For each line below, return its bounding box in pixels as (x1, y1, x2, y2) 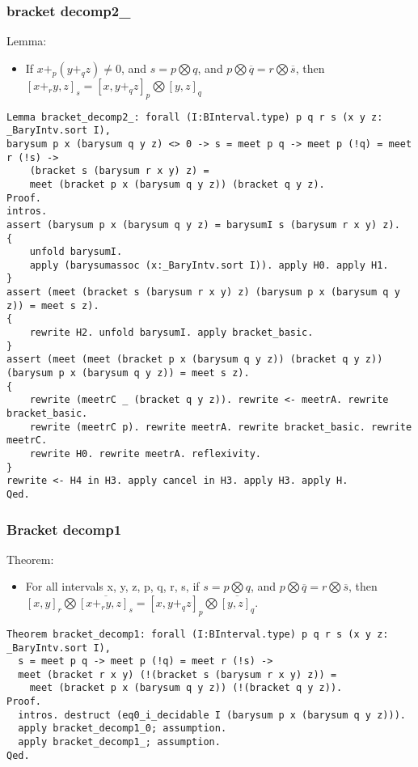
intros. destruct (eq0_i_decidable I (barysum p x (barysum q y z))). (18, 709, 406, 721)
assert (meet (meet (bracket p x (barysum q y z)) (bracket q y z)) (6, 354, 383, 366)
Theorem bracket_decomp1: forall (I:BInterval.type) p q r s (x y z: (6, 628, 389, 640)
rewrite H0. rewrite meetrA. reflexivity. (29, 448, 261, 460)
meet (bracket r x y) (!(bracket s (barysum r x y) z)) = (18, 668, 337, 680)
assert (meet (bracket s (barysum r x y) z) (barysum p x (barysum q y (6, 286, 400, 299)
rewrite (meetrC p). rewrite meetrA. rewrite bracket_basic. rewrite (29, 421, 412, 433)
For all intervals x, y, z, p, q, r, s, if (25, 578, 200, 595)
